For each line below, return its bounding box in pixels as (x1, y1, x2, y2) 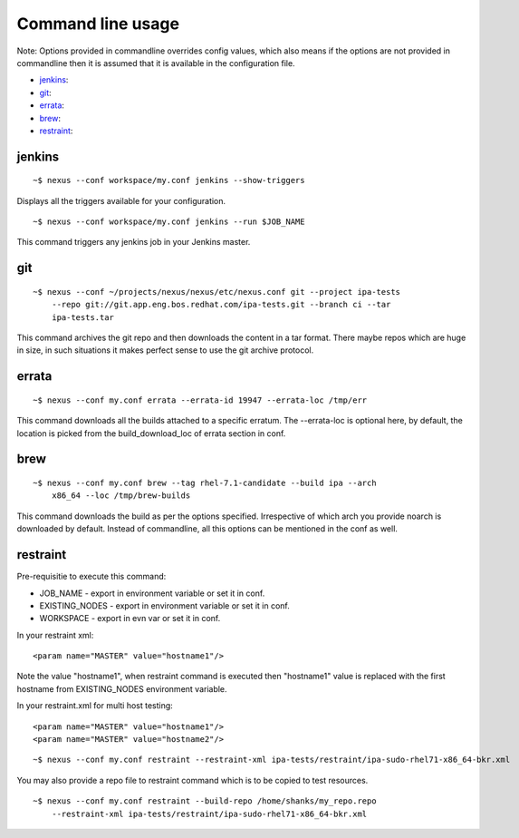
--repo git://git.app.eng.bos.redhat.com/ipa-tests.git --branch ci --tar (51, 299, 391, 310)
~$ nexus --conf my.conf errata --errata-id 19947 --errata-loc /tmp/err (33, 395, 368, 405)
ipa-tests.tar (51, 312, 115, 322)
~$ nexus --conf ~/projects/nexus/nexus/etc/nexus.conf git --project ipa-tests (33, 287, 401, 297)
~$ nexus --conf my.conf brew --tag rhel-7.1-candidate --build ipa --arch (33, 478, 377, 489)
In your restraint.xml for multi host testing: (16, 700, 174, 711)
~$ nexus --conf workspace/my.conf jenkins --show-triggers (33, 175, 305, 186)
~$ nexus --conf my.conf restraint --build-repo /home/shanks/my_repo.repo (33, 796, 377, 806)
